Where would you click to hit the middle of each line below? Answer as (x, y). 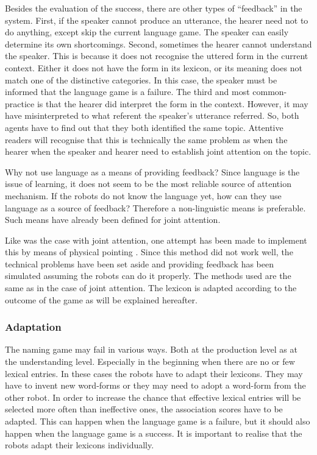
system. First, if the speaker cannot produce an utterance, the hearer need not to (157, 20)
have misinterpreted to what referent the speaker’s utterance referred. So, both (152, 115)
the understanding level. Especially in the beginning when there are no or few (150, 362)
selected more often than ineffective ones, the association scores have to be (144, 409)
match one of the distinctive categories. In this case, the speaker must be (141, 79)
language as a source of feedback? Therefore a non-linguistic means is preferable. (155, 207)
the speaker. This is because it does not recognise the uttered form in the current (157, 56)
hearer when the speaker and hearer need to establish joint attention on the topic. (158, 151)
